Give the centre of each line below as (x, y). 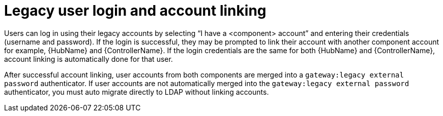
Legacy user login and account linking (135, 11)
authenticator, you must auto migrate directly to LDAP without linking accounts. (137, 92)
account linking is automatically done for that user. (88, 59)
